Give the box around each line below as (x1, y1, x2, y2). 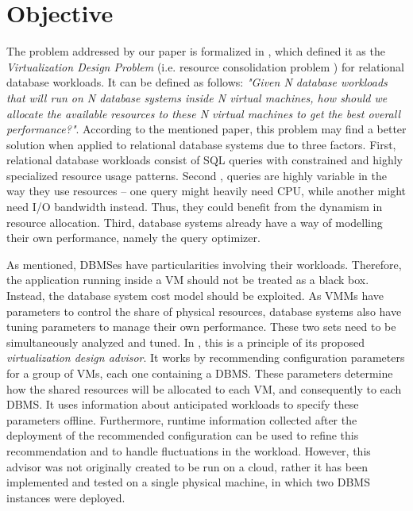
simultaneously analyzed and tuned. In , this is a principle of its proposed (6, 333, 365, 350)
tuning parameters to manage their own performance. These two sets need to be (6, 318, 396, 335)
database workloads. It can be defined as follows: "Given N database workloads (6, 74, 388, 90)
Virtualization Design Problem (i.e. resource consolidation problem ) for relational (6, 58, 405, 75)
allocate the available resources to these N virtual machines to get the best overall (6, 105, 401, 121)
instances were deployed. (6, 489, 125, 505)
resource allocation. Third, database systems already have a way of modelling (6, 213, 383, 230)
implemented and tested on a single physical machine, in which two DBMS (6, 474, 370, 490)
